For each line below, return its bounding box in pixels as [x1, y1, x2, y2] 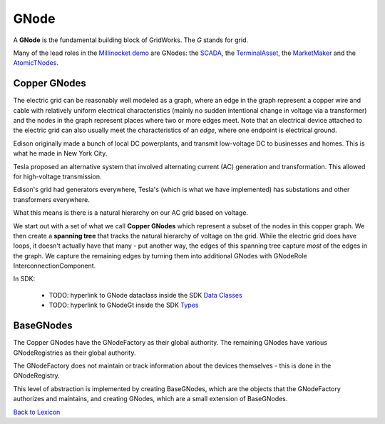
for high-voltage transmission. [13, 172, 103, 181]
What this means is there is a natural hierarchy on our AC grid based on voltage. [13, 208, 249, 217]
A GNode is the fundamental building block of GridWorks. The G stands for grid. [13, 36, 249, 44]
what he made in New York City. [13, 149, 108, 158]
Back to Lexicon [13, 408, 61, 416]
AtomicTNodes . [13, 59, 58, 67]
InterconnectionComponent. [13, 261, 96, 271]
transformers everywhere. [13, 195, 91, 203]
